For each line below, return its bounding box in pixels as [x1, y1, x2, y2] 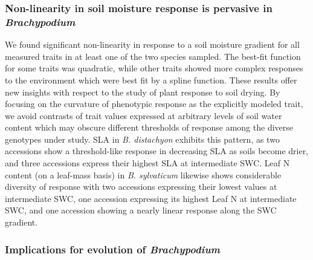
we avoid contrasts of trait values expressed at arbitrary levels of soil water [5, 109, 282, 122]
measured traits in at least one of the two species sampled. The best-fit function [5, 50, 301, 62]
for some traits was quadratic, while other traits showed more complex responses [5, 62, 303, 74]
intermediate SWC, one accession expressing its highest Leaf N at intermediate [5, 192, 297, 204]
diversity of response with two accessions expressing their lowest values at [5, 180, 277, 193]
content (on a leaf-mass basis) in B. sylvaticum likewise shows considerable [5, 168, 282, 181]
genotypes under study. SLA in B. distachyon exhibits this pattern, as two [5, 132, 280, 145]
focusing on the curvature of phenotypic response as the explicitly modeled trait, [5, 97, 303, 110]
